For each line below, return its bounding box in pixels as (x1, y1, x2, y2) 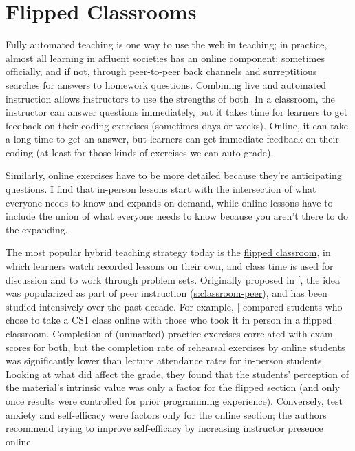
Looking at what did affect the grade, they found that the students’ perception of (6, 366, 349, 381)
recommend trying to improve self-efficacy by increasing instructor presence (6, 421, 323, 435)
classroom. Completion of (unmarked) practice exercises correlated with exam (6, 326, 333, 340)
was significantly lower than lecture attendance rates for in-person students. (6, 353, 325, 368)
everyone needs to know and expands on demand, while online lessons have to (6, 195, 333, 209)
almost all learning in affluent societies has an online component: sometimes (6, 50, 325, 65)
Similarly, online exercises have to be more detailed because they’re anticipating (6, 168, 342, 182)
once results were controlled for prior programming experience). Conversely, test (6, 393, 343, 408)
